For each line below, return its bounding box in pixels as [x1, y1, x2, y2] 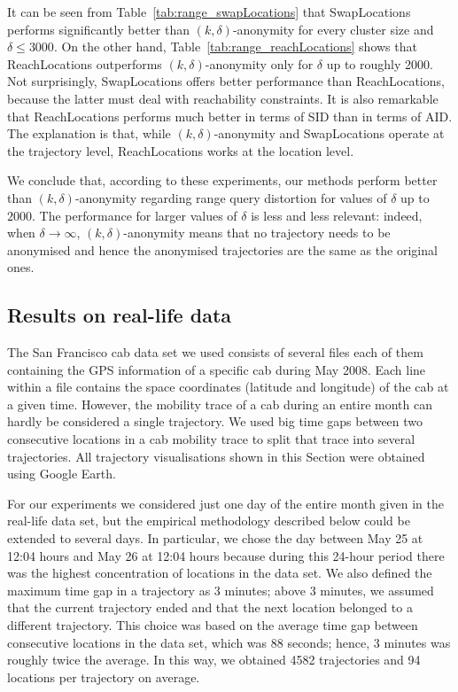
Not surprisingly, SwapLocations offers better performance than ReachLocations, [7, 72, 445, 90]
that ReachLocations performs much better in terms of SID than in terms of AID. [7, 106, 453, 125]
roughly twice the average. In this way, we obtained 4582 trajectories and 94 [7, 650, 421, 669]
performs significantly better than [7, 19, 190, 38]
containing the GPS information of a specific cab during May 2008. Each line [7, 360, 426, 378]
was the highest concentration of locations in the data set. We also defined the [7, 564, 432, 582]
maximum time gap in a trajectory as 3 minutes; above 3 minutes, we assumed [7, 580, 434, 599]
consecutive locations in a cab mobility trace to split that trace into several [7, 430, 415, 448]
